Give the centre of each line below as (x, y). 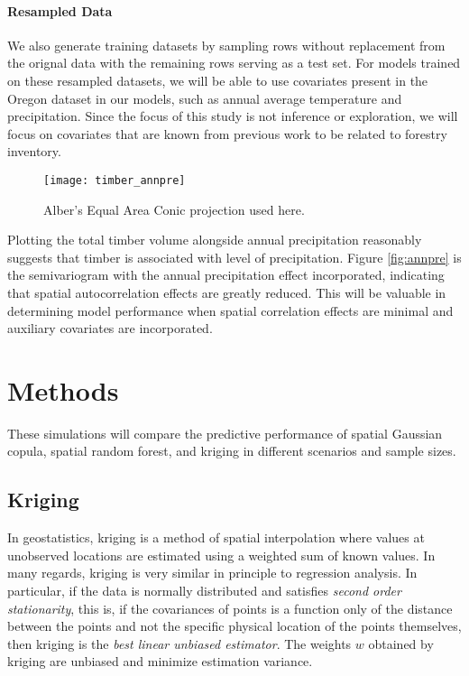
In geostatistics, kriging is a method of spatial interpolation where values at (216, 537)
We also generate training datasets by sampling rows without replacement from (226, 45)
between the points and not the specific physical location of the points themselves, (234, 626)
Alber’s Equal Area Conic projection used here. (174, 209)
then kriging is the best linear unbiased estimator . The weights (179, 643)
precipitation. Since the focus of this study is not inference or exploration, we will (233, 116)
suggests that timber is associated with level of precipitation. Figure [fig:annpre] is (234, 257)
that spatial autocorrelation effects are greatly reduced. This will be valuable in (227, 292)
